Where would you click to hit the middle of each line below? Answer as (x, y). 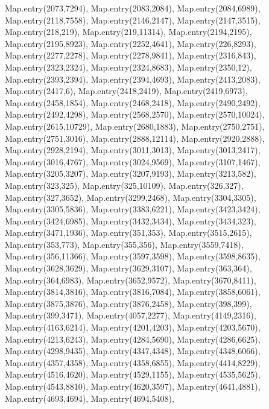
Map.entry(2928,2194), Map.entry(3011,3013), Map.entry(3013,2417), (133, 150)
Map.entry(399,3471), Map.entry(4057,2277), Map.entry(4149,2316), (131, 315)
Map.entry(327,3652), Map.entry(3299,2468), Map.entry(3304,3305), (131, 197)
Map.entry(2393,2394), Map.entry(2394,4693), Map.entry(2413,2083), (133, 79)
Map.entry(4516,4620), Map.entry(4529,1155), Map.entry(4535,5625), (133, 374)
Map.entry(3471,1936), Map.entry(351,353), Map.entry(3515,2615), (128, 233)
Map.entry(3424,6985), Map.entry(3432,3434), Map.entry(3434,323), (131, 220)
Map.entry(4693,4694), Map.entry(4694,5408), (90, 398)
